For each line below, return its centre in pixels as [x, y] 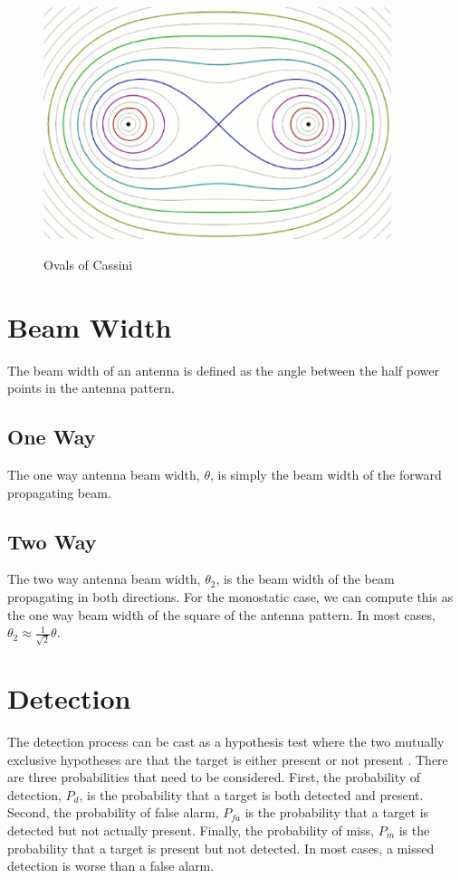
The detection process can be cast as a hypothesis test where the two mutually [226, 741]
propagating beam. [59, 492]
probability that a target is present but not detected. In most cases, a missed [221, 848]
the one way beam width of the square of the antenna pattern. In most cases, [221, 614]
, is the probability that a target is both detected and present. [251, 794]
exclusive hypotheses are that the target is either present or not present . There [228, 759]
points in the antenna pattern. [91, 388]
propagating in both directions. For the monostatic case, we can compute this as [230, 596]
